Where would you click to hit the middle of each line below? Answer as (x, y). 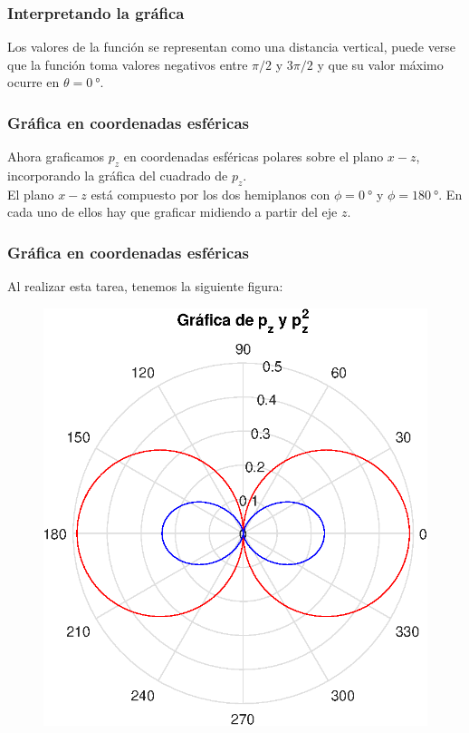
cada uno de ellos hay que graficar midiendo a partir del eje (172, 212)
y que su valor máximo (380, 64)
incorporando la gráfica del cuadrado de (118, 176)
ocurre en (33, 82)
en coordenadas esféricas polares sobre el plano (254, 156)
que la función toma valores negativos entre (128, 64)
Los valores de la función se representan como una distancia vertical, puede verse (232, 47)
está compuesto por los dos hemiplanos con (211, 194)
